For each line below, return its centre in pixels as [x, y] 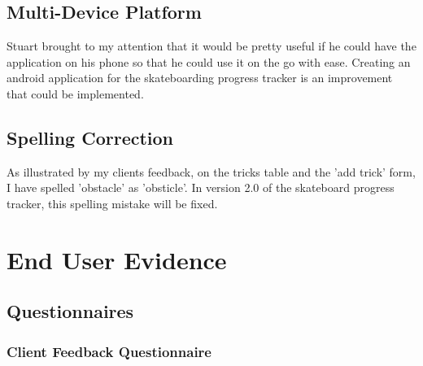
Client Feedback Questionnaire [109, 351]
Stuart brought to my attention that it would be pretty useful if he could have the [211, 46]
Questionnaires [70, 311]
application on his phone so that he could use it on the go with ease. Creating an [209, 61]
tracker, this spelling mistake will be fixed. [112, 203]
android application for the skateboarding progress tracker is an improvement [200, 78]
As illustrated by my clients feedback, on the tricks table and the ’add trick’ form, [211, 171]
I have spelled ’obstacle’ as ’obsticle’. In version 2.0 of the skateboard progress [201, 187]
